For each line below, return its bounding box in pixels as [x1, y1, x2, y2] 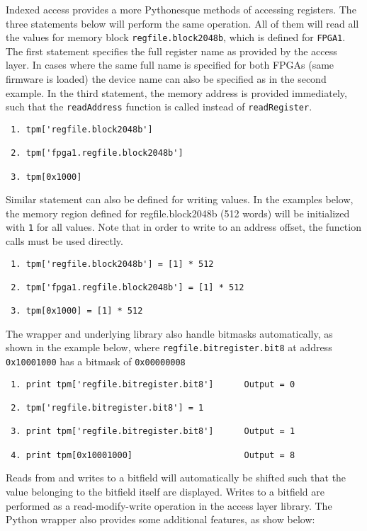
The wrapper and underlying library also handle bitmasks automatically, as [6, 326, 333, 341]
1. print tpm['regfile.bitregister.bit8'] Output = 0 [11, 379, 295, 389]
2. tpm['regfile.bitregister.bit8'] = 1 [11, 403, 204, 413]
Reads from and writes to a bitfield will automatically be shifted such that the [6, 470, 346, 485]
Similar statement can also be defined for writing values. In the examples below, [6, 192, 354, 207]
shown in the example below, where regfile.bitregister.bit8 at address [6, 340, 332, 355]
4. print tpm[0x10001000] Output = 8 [11, 450, 295, 460]
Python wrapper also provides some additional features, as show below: [6, 512, 315, 527]
